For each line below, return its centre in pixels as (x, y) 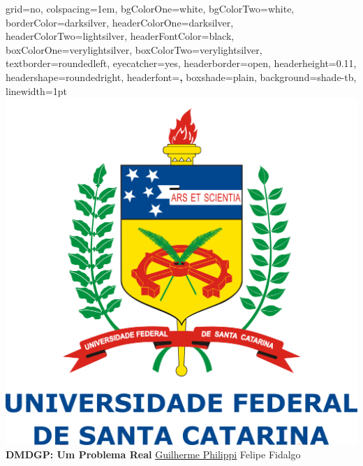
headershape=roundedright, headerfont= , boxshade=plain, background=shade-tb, (181, 77)
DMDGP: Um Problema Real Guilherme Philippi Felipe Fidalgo (153, 454)
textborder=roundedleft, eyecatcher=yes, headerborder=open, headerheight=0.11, (181, 63)
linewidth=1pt (36, 90)
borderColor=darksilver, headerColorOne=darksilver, (120, 22)
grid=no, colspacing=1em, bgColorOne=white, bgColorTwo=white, (150, 8)
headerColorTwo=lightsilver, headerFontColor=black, (120, 36)
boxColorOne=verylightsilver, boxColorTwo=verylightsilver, (134, 49)
